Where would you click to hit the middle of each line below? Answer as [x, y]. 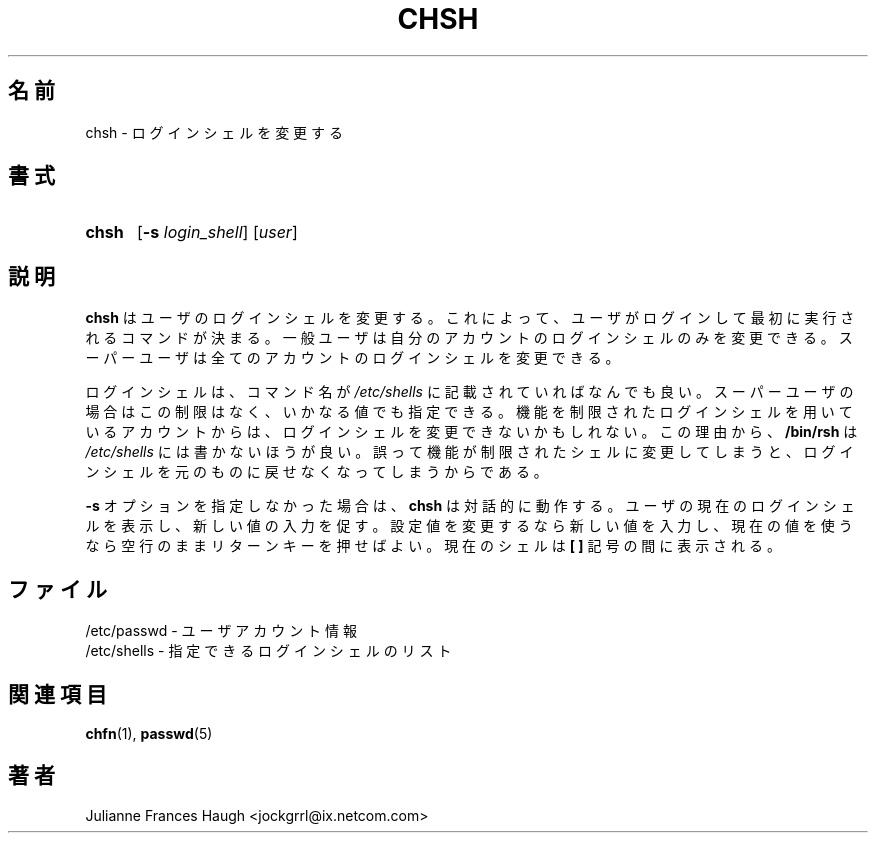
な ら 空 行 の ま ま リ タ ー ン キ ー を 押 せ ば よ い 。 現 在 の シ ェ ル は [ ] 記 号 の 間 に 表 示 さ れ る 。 [433, 546]
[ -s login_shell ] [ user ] [217, 232]
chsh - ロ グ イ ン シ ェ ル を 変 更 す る [214, 132]
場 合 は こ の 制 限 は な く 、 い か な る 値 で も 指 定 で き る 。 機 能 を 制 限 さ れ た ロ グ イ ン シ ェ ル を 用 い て [469, 412]
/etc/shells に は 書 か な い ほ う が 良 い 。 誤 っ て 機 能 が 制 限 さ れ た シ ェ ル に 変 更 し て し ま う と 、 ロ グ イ [469, 452]
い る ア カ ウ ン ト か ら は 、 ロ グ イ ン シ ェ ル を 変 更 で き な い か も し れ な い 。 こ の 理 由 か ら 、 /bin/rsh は [471, 432]
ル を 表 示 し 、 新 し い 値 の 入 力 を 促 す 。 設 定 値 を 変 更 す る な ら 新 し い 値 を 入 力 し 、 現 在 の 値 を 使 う [469, 526]
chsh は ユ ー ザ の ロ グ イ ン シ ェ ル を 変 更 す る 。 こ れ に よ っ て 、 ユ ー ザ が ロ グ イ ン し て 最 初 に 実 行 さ [470, 318]
